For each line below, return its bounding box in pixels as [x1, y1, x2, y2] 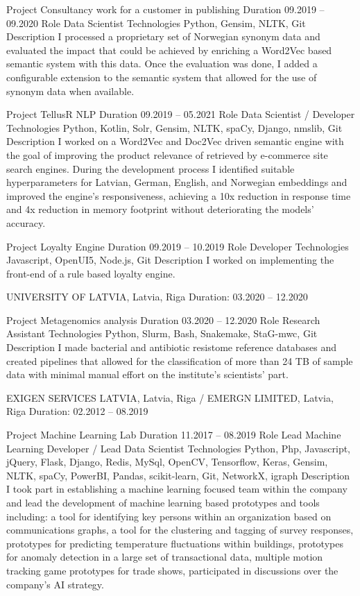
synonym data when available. [6, 83, 135, 98]
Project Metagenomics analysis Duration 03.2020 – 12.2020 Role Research [6, 312, 320, 327]
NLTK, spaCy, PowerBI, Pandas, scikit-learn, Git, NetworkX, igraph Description [6, 468, 350, 482]
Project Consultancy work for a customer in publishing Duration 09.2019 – [6, 2, 325, 16]
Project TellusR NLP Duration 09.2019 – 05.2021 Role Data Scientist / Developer [6, 107, 355, 121]
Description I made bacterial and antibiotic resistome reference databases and [6, 340, 336, 355]
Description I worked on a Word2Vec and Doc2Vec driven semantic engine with [6, 134, 344, 148]
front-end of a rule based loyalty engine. [6, 266, 175, 280]
